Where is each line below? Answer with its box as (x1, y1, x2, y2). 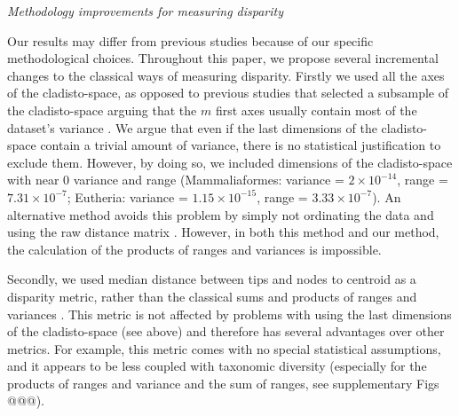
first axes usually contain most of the (215, 100, 417, 119)
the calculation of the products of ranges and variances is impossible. (7, 239, 382, 258)
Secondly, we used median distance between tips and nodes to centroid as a (7, 270, 416, 288)
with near (7, 170, 59, 189)
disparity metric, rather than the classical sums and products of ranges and (7, 286, 417, 305)
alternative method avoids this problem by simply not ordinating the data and (7, 205, 434, 224)
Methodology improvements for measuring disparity (7, 2, 284, 20)
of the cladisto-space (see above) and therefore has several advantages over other (7, 322, 445, 341)
